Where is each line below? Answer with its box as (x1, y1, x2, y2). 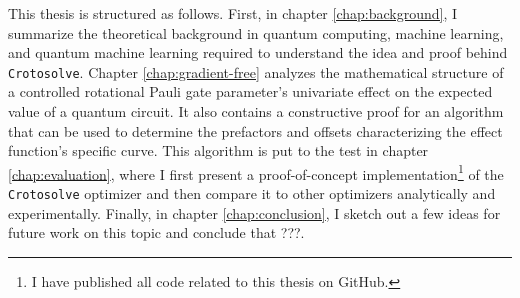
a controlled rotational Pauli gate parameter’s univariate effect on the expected (8, 81, 493, 102)
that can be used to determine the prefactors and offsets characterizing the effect (8, 120, 503, 141)
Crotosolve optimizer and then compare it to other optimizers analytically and (8, 183, 496, 204)
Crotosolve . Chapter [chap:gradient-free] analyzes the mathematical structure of (8, 61, 504, 82)
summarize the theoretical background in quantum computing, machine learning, (8, 22, 504, 43)
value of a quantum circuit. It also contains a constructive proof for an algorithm (8, 101, 504, 122)
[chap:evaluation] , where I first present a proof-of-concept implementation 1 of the (8, 160, 504, 184)
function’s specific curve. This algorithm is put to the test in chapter (8, 140, 429, 161)
